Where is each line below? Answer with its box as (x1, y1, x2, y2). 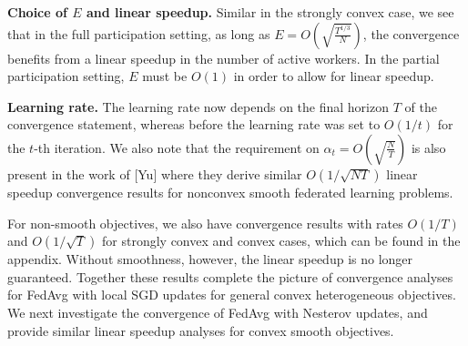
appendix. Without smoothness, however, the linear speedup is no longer (7, 249, 413, 269)
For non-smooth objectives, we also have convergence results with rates (7, 213, 403, 232)
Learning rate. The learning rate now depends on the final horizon (7, 97, 389, 116)
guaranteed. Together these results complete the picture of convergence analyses (7, 267, 453, 286)
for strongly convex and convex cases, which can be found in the (102, 231, 461, 250)
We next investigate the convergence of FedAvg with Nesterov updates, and (7, 302, 428, 321)
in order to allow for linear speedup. (233, 66, 434, 86)
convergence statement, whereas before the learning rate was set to (7, 115, 381, 134)
